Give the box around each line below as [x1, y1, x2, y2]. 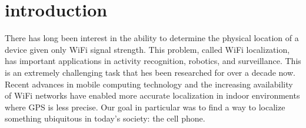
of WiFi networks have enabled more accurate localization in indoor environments [5, 89, 300, 102]
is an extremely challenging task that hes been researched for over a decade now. [5, 66, 295, 78]
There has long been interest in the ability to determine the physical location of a [5, 32, 299, 44]
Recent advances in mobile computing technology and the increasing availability [5, 78, 293, 90]
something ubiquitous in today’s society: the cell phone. [5, 112, 205, 124]
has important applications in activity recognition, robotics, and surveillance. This [5, 55, 301, 67]
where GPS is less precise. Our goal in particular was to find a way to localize [5, 100, 285, 113]
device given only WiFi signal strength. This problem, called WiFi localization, [5, 43, 290, 55]
